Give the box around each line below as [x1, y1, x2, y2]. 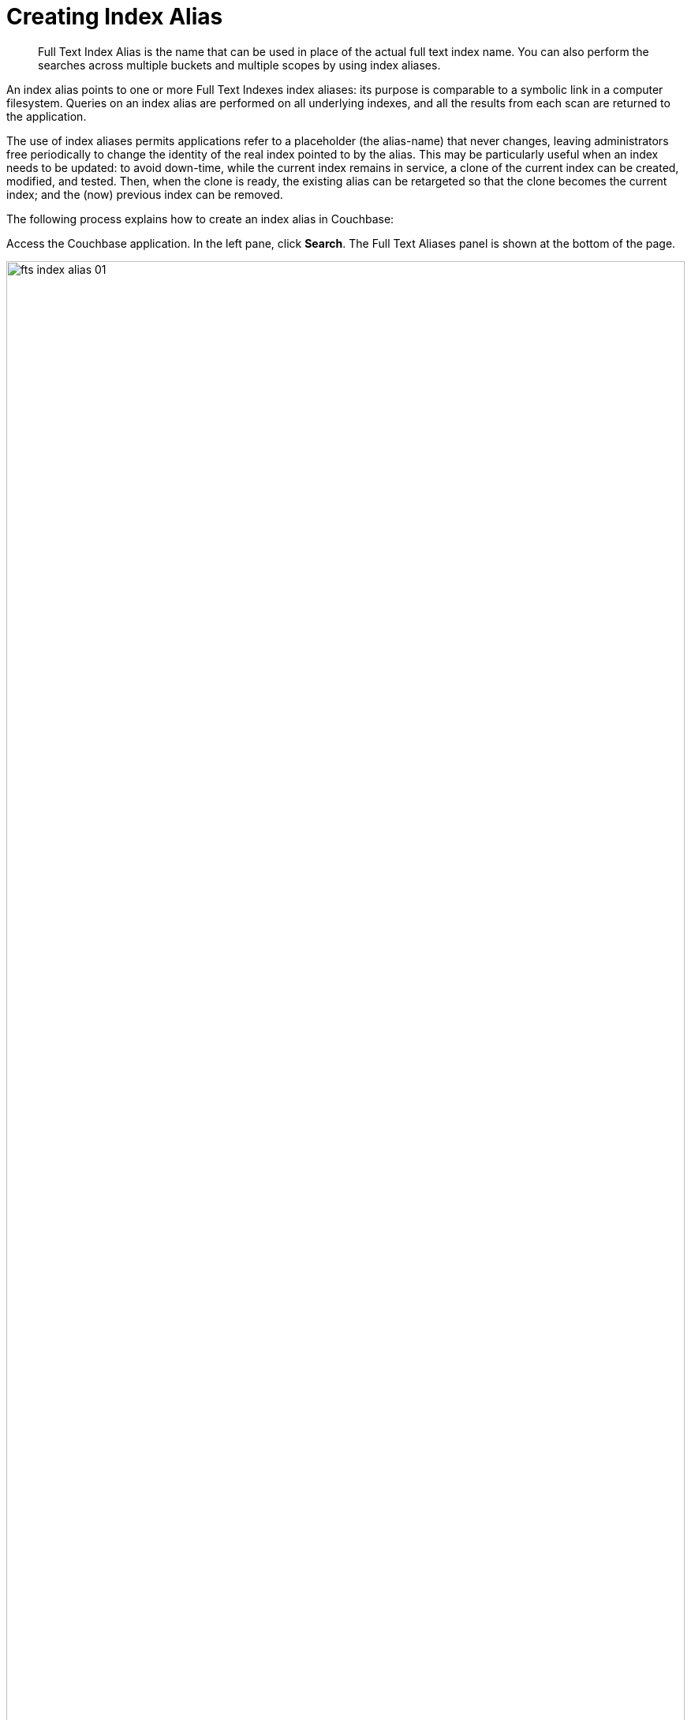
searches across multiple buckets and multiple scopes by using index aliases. [38, 58, 441, 72]
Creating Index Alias [6, 3, 223, 30]
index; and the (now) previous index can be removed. [6, 187, 283, 201]
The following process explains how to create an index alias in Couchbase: [6, 211, 394, 226]
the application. [6, 109, 87, 123]
